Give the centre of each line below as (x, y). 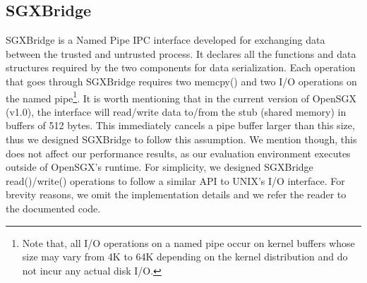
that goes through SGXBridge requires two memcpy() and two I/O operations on (181, 81)
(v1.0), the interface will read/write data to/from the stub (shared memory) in (176, 111)
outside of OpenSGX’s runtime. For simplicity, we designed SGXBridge (160, 167)
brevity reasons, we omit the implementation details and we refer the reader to (176, 194)
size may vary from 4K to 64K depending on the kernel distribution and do (185, 257)
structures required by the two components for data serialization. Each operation (181, 67)
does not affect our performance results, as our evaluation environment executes (178, 153)
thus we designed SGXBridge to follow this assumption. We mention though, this (181, 139)
